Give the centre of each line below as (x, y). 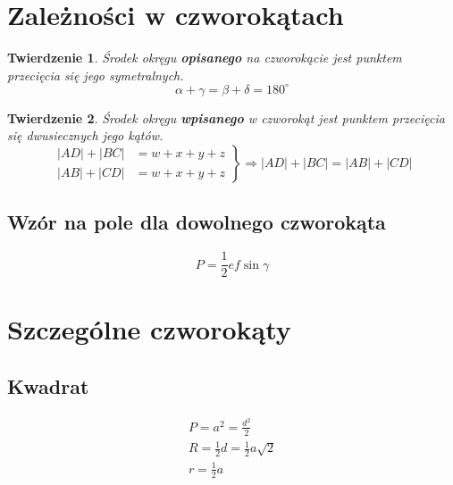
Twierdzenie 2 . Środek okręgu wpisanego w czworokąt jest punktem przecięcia (226, 117)
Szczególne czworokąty (149, 329)
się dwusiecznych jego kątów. (85, 135)
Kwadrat (48, 386)
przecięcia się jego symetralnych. (96, 75)
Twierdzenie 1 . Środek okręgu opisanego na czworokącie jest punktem (205, 58)
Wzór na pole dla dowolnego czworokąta (197, 222)
